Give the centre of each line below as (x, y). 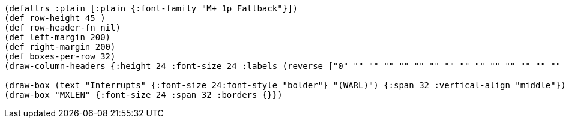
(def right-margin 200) (60, 47)
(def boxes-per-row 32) (60, 56)
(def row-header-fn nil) (62, 28)
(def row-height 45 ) (55, 18)
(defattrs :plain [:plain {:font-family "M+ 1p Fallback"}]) (151, 8)
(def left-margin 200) (58, 37)
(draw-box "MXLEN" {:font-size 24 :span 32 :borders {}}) (143, 95)
